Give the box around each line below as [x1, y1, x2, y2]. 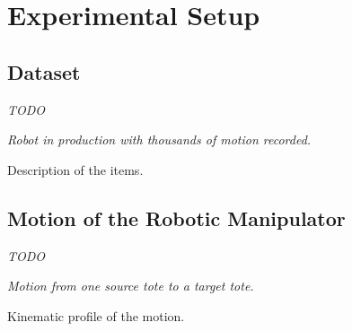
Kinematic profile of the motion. [7, 306, 185, 325]
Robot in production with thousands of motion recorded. [7, 130, 312, 149]
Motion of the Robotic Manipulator [7, 204, 346, 231]
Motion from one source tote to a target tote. [7, 276, 254, 295]
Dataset [7, 57, 81, 85]
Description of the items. [7, 160, 144, 179]
